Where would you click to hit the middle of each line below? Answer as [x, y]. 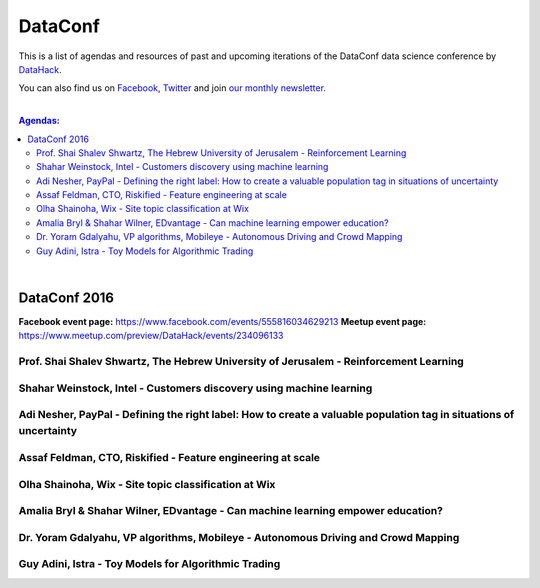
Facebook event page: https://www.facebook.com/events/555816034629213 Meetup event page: [222, 321]
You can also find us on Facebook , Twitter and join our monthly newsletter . [172, 88]
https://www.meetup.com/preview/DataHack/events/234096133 [151, 336]
